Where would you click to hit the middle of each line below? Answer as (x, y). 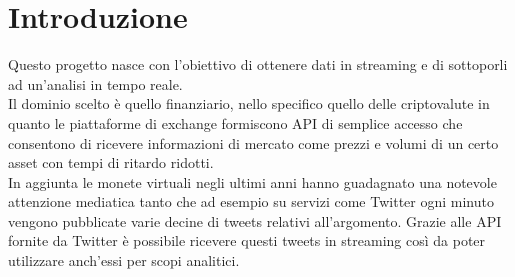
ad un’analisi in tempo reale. (95, 83)
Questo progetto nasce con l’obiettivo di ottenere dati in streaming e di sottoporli (258, 64)
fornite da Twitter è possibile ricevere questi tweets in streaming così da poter (247, 240)
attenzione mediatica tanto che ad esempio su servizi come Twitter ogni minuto (251, 201)
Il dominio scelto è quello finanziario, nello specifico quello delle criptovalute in (249, 103)
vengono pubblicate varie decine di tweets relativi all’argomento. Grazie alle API (255, 220)
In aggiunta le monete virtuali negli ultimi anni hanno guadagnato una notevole (252, 181)
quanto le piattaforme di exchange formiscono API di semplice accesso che (235, 122)
